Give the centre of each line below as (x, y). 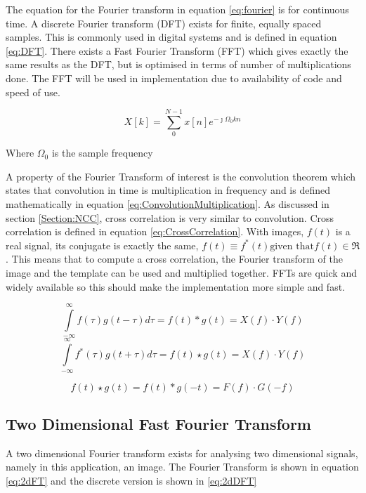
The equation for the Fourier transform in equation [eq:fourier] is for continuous (177, 9)
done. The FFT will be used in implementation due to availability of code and (174, 78)
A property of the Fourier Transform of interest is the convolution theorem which (181, 176)
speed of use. (33, 92)
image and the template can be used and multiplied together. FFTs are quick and (181, 273)
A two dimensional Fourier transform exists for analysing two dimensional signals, (182, 453)
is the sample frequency (102, 153)
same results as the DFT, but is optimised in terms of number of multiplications (178, 64)
